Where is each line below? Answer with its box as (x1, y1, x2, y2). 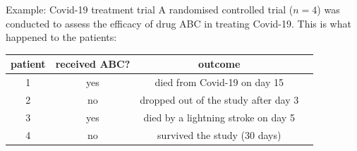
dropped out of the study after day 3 (140, 92, 299, 107)
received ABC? (55, 56, 131, 71)
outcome (198, 56, 241, 71)
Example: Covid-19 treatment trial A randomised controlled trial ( (6, 2, 294, 16)
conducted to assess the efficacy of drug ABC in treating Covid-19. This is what (6, 16, 351, 30)
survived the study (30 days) (157, 127, 282, 142)
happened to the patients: (6, 30, 117, 44)
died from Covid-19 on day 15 (155, 75, 284, 90)
